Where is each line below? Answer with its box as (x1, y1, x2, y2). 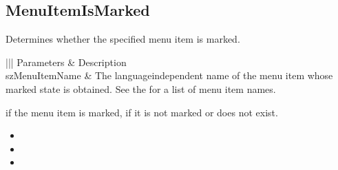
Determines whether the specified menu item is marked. (6, 32, 240, 46)
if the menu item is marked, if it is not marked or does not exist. (6, 105, 278, 119)
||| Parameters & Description (6, 54, 127, 69)
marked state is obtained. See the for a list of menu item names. (6, 81, 276, 96)
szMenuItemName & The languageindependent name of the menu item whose (6, 68, 333, 83)
